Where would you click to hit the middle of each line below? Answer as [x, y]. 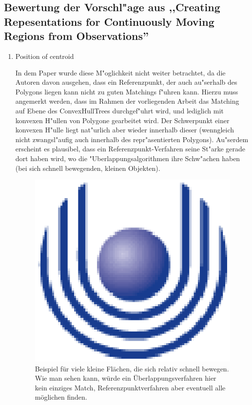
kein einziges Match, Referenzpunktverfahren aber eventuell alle [130, 387]
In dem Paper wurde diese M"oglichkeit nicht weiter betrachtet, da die [120, 72]
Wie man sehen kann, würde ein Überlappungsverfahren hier [126, 378]
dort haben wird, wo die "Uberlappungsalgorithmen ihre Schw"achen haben [128, 158]
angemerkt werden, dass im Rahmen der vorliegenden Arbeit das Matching [127, 101]
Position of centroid [45, 56]
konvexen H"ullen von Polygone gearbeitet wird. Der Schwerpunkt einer [122, 120]
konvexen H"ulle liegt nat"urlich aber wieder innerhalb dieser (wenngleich [125, 130]
